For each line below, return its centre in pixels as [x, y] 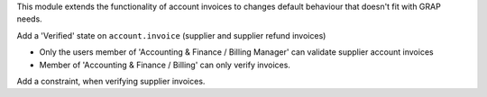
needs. [29, 19]
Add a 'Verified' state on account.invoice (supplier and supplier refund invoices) [171, 35]
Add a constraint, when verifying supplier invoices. [111, 81]
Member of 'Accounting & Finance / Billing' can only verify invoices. [165, 65]
